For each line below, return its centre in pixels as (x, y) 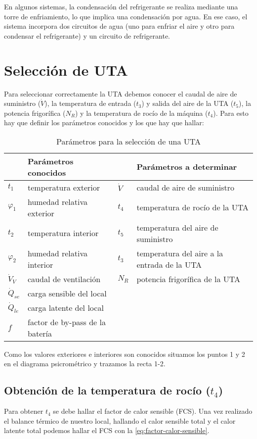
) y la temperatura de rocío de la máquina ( (142, 113)
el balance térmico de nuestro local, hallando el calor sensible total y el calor (120, 420)
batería (40, 333)
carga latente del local (66, 307)
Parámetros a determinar (187, 167)
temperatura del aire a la (180, 253)
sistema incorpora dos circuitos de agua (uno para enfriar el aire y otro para (119, 26)
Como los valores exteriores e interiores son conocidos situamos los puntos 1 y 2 (125, 354)
